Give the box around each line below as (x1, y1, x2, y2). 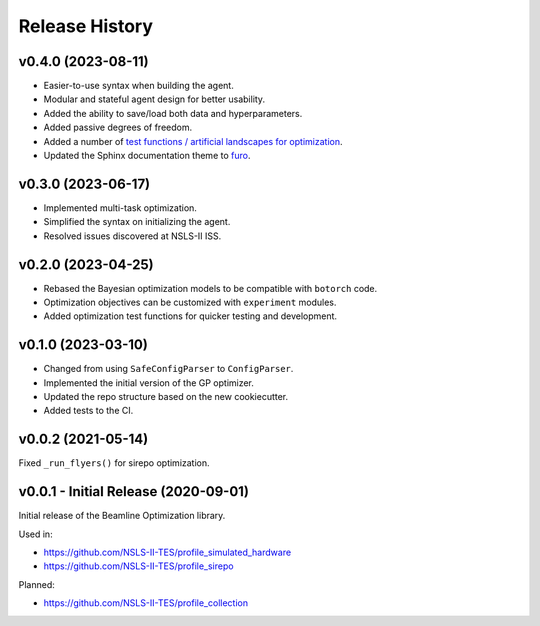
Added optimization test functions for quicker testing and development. (43, 310, 338, 322)
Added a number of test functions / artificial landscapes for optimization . (43, 135, 343, 147)
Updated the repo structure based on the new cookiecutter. (43, 391, 289, 403)
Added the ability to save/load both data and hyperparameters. (43, 107, 303, 119)
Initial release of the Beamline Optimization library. (18, 510, 226, 522)
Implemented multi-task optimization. (43, 201, 197, 214)
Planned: (18, 578, 55, 590)
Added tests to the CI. (43, 405, 134, 417)
